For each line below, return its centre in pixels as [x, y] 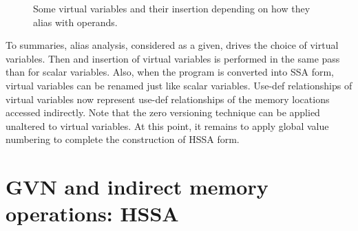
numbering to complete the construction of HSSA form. [123, 139]
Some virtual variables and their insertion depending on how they [172, 8]
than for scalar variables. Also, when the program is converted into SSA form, [170, 72]
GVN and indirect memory [137, 187]
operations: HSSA [92, 213]
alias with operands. [75, 22]
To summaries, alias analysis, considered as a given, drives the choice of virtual [172, 45]
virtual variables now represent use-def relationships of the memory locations [168, 99]
